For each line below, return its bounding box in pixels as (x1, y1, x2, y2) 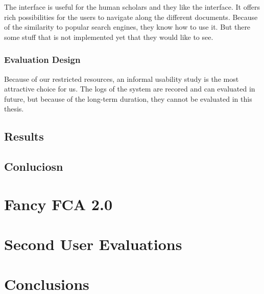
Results (4, 128, 44, 144)
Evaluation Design (4, 53, 81, 66)
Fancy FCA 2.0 (4, 193, 112, 214)
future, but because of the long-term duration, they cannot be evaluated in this (4, 93, 252, 104)
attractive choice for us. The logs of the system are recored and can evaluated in (4, 83, 255, 94)
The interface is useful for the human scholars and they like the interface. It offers (4, 2, 260, 12)
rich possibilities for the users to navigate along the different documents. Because (4, 11, 258, 22)
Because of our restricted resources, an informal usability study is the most (4, 73, 239, 84)
